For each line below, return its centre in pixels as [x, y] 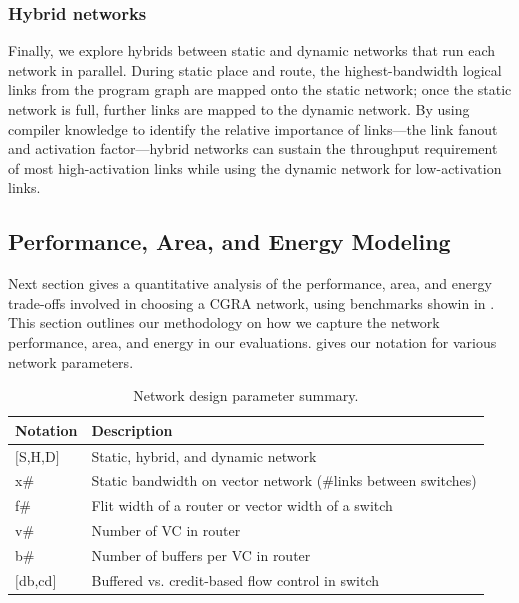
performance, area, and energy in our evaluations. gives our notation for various [252, 341]
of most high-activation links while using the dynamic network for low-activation [255, 167]
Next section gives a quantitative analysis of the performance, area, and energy [250, 283]
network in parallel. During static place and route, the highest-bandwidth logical [255, 69]
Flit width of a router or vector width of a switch [242, 505]
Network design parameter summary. [246, 395]
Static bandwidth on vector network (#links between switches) [284, 480]
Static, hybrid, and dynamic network [204, 455]
